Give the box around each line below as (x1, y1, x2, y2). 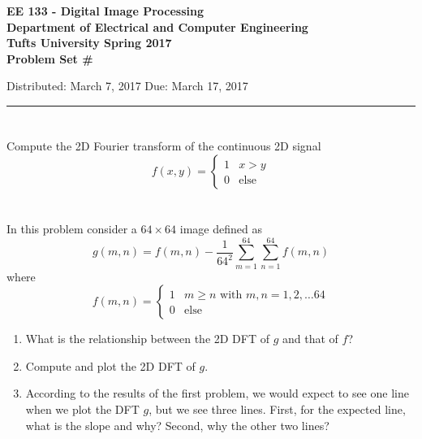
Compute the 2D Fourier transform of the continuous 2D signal (6, 137, 321, 154)
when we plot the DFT (25, 401, 140, 418)
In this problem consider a (6, 219, 137, 237)
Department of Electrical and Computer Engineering (6, 18, 308, 35)
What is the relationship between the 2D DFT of (25, 330, 270, 347)
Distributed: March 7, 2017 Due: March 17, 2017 (6, 77, 248, 94)
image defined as (179, 219, 262, 237)
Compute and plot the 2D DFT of (25, 357, 196, 374)
